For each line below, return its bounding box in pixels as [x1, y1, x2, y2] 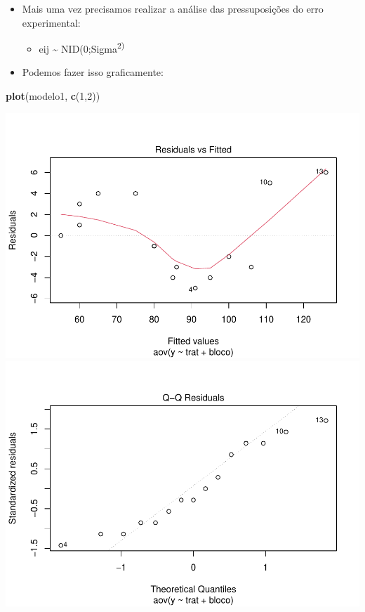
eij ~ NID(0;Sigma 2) [39, 39, 125, 56]
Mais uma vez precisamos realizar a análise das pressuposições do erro [22, 1, 324, 15]
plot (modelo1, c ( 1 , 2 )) [6, 89, 100, 103]
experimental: [22, 15, 81, 30]
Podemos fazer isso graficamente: [22, 65, 164, 79]
